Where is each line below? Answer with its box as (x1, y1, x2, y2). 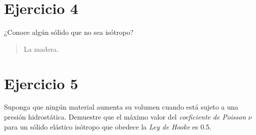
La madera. (23, 43, 59, 54)
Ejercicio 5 (4, 73, 78, 93)
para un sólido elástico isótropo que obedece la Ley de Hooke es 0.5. (4, 121, 211, 132)
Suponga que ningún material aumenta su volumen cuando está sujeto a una (4, 102, 238, 112)
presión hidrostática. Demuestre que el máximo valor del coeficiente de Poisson (4, 112, 246, 122)
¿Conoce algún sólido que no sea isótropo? (4, 27, 133, 37)
